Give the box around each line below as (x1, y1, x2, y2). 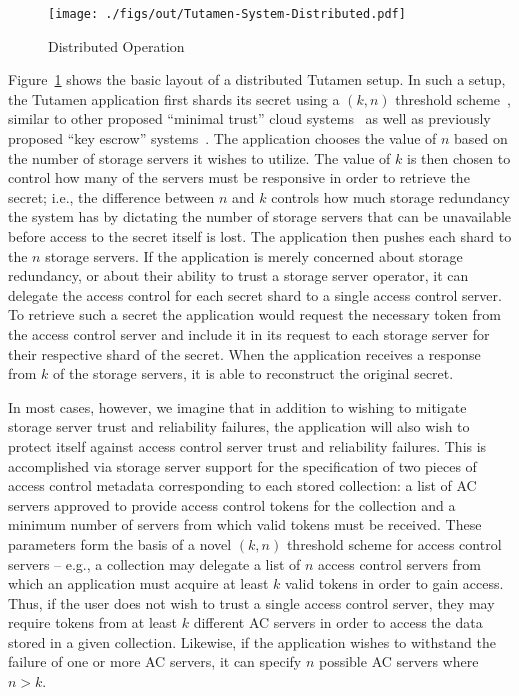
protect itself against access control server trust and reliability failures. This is (8, 435, 487, 456)
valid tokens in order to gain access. (284, 573, 504, 594)
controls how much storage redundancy (271, 186, 510, 207)
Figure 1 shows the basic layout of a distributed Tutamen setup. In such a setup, (8, 69, 506, 90)
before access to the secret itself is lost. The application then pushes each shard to (8, 226, 512, 246)
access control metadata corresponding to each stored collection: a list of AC (8, 475, 477, 496)
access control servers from (318, 553, 482, 574)
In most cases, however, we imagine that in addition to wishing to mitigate (8, 396, 467, 417)
